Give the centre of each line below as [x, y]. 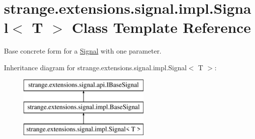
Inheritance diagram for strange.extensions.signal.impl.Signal [95, 67]
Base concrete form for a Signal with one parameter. [83, 51]
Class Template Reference [161, 27]
